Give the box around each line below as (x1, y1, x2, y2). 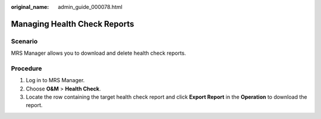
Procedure (11, 64, 42, 73)
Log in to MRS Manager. (26, 77, 85, 84)
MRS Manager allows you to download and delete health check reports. (11, 49, 187, 57)
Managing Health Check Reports (11, 18, 134, 29)
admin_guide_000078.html (58, 4, 123, 10)
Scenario (11, 37, 38, 45)
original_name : (11, 4, 49, 10)
